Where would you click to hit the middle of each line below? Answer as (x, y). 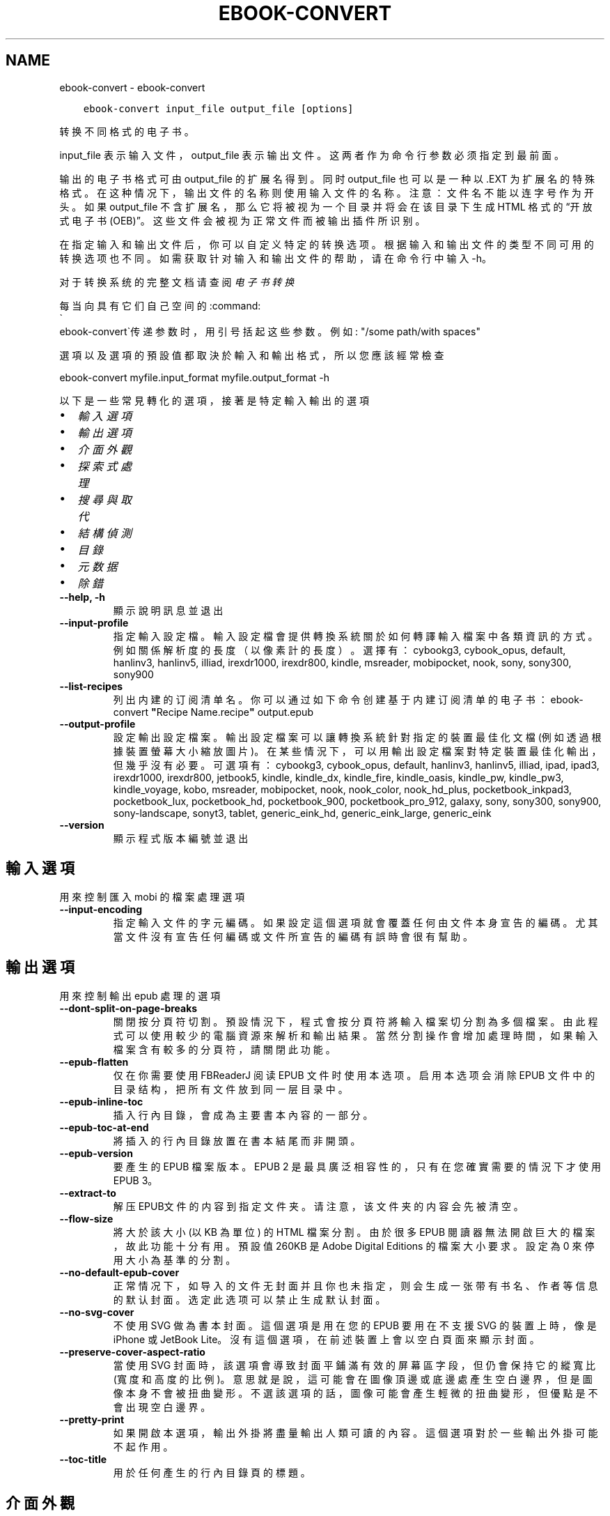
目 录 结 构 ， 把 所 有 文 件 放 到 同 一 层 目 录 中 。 (230, 1089)
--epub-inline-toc (101, 1102)
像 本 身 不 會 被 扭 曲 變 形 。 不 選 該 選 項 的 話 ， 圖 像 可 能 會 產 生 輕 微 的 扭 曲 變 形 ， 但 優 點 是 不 (355, 1393)
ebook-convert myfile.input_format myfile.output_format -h (195, 377)
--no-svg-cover (97, 1312)
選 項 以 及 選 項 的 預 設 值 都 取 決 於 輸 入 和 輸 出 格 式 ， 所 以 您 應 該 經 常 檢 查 (252, 355)
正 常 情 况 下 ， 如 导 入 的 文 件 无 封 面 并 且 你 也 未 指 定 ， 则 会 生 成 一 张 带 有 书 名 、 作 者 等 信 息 (355, 1286)
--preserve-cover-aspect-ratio (132, 1352)
